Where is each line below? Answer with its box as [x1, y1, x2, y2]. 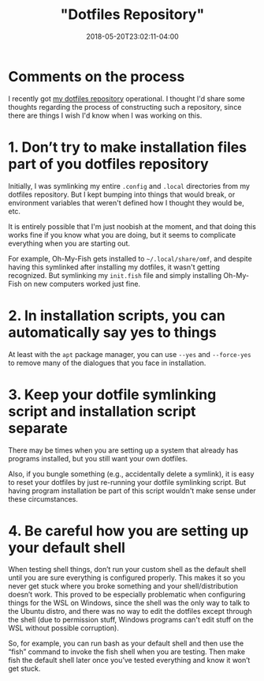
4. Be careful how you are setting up [8, 521, 249, 540]
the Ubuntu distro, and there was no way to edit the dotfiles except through [8, 607, 252, 616]
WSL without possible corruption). [8, 623, 120, 633]
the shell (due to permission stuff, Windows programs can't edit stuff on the [8, 615, 254, 625]
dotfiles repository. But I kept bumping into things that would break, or [8, 190, 236, 199]
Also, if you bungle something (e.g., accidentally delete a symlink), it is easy [8, 468, 255, 479]
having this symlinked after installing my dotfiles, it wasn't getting [8, 262, 221, 272]
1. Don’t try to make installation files [8, 138, 247, 156]
